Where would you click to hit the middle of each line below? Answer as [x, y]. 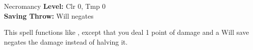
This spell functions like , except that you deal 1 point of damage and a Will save [126, 32]
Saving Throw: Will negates [49, 15]
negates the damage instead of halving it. [66, 41]
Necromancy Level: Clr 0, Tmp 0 [55, 6]
